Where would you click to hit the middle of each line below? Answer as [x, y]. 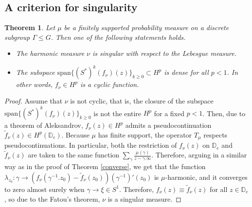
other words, [34, 84]
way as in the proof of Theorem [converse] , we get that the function [105, 166]
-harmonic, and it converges [206, 177]
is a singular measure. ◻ [144, 198]
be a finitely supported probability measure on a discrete [146, 27]
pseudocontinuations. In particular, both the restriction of [91, 145]
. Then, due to [224, 113]
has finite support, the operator [145, 134]
